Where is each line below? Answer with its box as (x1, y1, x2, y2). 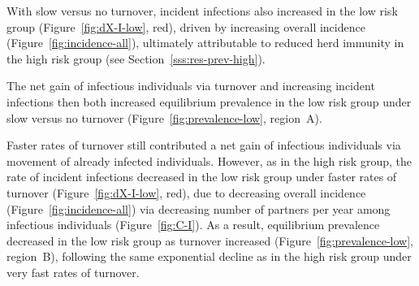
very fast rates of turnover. (6, 263, 140, 280)
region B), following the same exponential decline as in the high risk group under (6, 248, 412, 265)
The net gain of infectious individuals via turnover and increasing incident (6, 77, 375, 94)
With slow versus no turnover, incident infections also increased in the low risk (6, 2, 398, 19)
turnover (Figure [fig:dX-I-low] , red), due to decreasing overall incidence (6, 184, 366, 201)
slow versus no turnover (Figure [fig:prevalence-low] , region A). (6, 109, 322, 126)
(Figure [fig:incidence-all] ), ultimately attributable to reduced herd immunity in (6, 34, 404, 51)
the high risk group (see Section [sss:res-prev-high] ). (6, 50, 266, 67)
